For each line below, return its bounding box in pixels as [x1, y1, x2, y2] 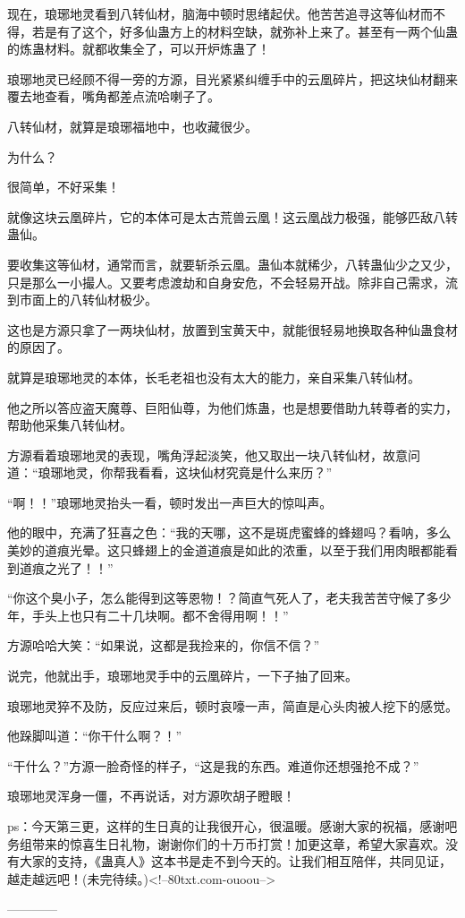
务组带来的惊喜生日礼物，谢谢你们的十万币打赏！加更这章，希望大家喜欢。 [7, 834, 445, 853]
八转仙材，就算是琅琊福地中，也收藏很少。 [7, 116, 258, 135]
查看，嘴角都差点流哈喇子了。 [44, 87, 220, 106]
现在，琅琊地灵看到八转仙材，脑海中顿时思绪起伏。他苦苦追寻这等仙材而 [7, 4, 433, 22]
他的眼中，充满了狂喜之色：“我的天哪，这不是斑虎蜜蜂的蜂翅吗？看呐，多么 [7, 523, 452, 542]
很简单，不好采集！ [7, 177, 120, 196]
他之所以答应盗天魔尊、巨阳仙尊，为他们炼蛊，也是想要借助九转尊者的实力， [7, 398, 458, 416]
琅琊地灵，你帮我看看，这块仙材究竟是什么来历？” [38, 463, 333, 482]
